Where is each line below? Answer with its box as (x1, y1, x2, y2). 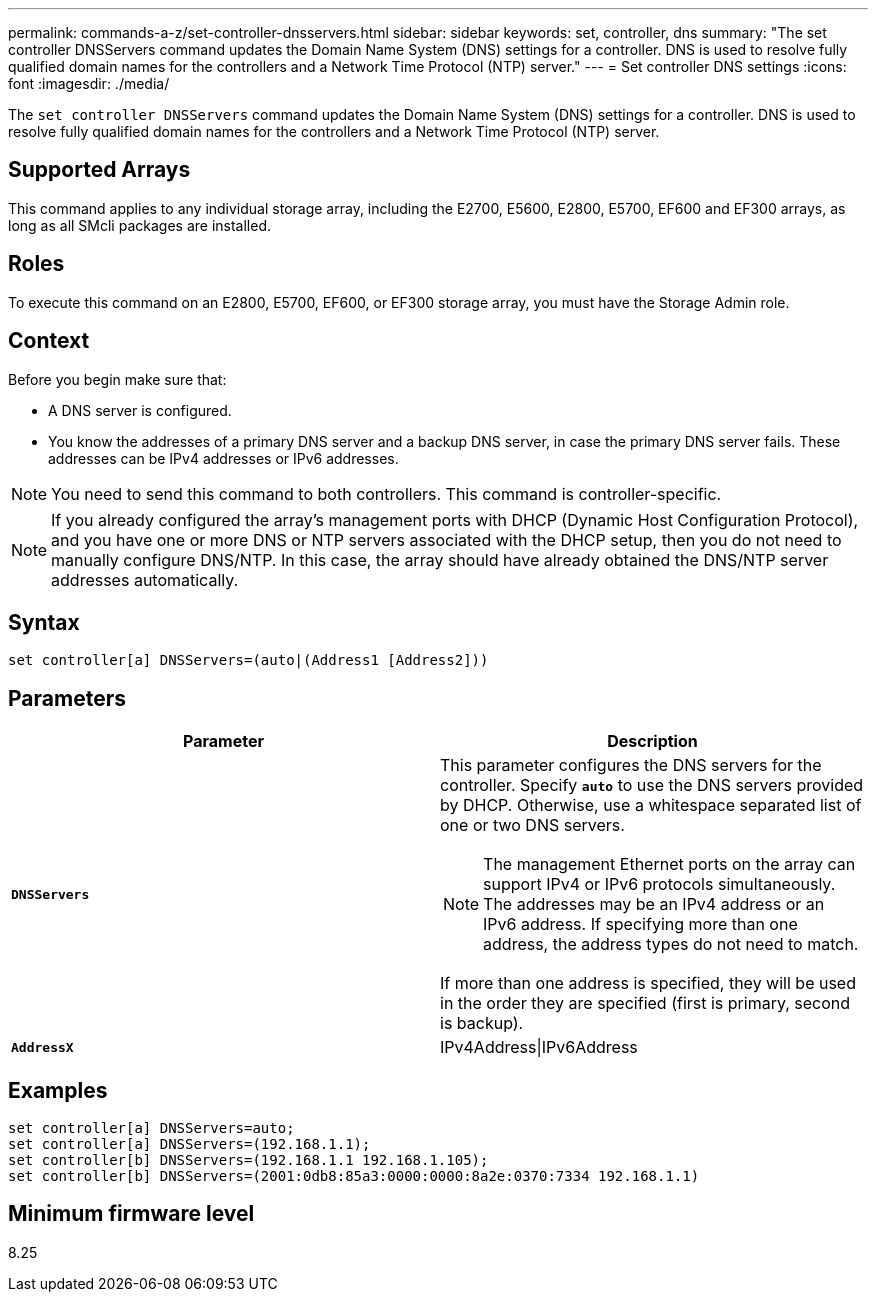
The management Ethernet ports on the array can (483, 854, 856, 875)
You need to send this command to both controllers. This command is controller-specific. (51, 483, 722, 504)
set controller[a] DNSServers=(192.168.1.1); (8, 1136, 371, 1153)
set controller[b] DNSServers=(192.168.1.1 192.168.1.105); (8, 1152, 489, 1169)
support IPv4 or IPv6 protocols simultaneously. (483, 874, 836, 895)
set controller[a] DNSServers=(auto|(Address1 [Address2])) (8, 652, 489, 669)
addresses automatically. (51, 569, 239, 590)
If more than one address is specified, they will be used (440, 973, 856, 994)
